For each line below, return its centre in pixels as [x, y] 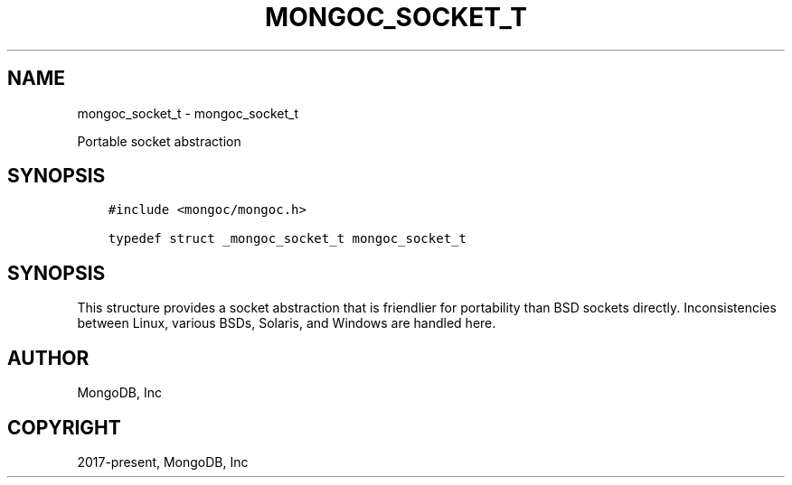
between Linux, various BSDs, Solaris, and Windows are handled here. [287, 323]
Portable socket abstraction [159, 141]
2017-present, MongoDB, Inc [163, 462]
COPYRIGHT [64, 427]
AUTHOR [48, 358]
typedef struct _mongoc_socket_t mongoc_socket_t [287, 239]
